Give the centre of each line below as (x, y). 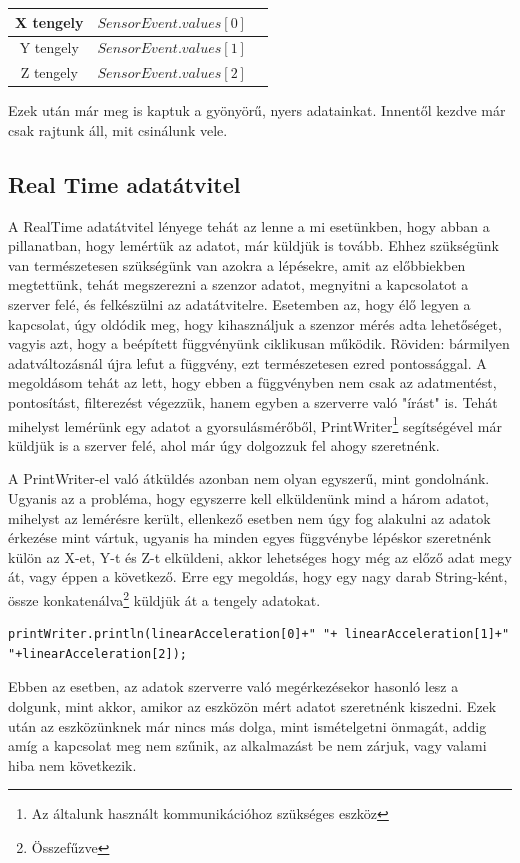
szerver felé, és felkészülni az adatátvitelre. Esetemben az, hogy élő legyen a (239, 304)
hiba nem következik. (72, 764)
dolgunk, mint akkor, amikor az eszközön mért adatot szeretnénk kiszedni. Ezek (252, 706)
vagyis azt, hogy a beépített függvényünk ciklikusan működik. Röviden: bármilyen (259, 343)
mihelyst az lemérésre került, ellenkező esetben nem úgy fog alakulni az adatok (249, 517)
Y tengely (49, 47)
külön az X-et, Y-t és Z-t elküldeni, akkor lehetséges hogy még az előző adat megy (260, 556)
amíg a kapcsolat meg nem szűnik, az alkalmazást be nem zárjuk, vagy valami (247, 745)
